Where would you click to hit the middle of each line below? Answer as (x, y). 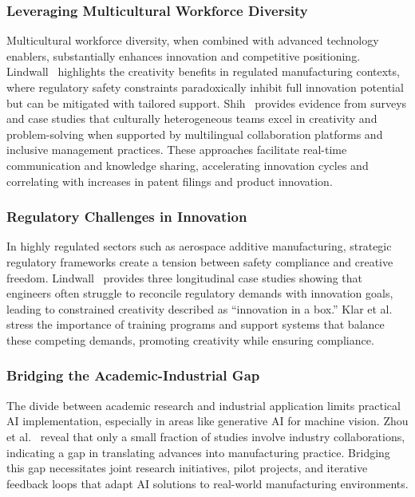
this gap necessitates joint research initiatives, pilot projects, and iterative (187, 468)
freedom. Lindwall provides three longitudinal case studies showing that (185, 277)
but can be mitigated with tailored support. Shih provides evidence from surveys (207, 103)
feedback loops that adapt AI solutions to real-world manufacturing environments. (207, 483)
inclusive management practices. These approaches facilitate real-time (177, 150)
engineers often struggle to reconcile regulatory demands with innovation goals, (200, 293)
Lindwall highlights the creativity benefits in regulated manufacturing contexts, (203, 71)
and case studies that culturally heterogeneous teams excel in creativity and (192, 118)
